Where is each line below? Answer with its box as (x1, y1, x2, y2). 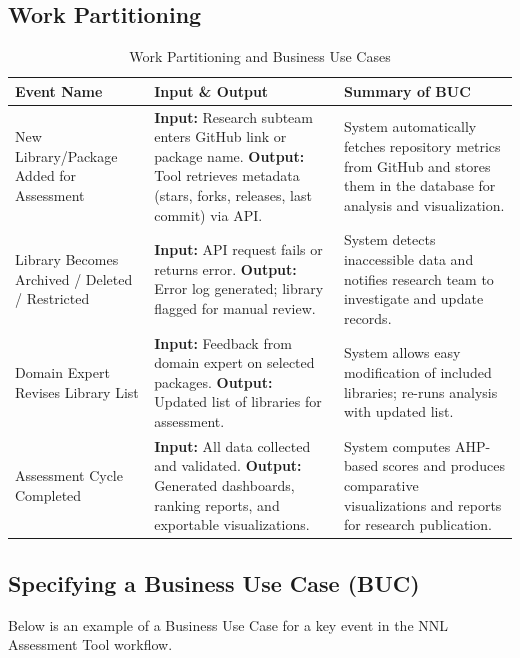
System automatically (343, 116, 477, 137)
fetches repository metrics (343, 136, 501, 157)
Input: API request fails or (154, 239, 323, 260)
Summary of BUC (343, 80, 471, 101)
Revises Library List (15, 381, 139, 402)
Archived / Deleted (15, 268, 133, 289)
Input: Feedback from (154, 332, 292, 353)
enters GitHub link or (154, 126, 287, 147)
